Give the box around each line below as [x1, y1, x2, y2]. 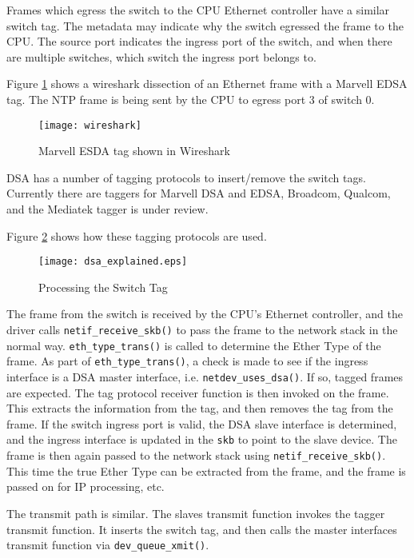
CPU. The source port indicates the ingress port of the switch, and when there [6, 33, 392, 50]
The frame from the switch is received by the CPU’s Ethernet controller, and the [6, 305, 403, 322]
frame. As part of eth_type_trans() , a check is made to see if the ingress [6, 353, 368, 369]
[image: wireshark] [38, 119, 141, 131]
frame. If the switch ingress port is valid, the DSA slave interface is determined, [6, 415, 397, 432]
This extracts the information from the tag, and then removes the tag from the [6, 400, 393, 417]
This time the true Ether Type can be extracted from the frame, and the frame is [6, 462, 406, 479]
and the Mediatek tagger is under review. [6, 201, 209, 217]
